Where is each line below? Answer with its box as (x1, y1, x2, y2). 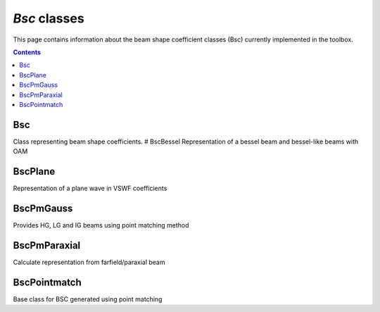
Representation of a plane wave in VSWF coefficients (13, 184, 167, 193)
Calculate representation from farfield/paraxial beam (13, 258, 165, 266)
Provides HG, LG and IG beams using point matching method (13, 221, 189, 229)
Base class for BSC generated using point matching (13, 294, 163, 303)
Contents (13, 48, 42, 56)
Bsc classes (13, 11, 84, 26)
